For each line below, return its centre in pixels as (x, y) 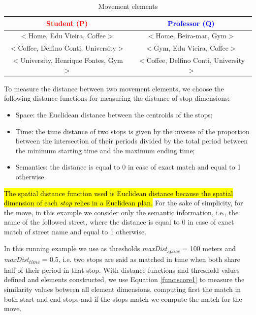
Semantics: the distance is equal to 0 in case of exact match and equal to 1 (128, 167)
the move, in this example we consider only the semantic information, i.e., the (121, 212)
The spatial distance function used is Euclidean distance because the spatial (119, 193)
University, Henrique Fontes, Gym (72, 60)
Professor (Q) (191, 23)
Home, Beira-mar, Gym (191, 36)
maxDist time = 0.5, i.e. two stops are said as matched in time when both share (122, 259)
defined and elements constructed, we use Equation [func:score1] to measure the (124, 279)
